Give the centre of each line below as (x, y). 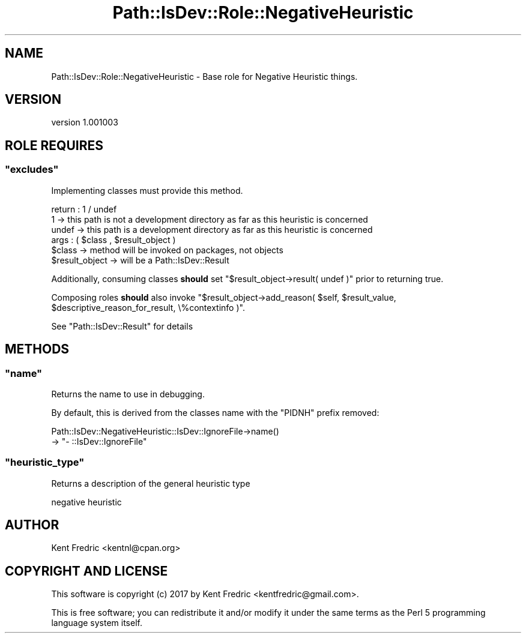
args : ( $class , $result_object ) (113, 239)
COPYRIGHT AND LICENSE (86, 571)
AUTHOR (32, 525)
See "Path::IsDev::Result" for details (122, 326)
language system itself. (97, 623)
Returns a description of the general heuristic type (151, 483)
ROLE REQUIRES (54, 145)
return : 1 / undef (84, 209)
